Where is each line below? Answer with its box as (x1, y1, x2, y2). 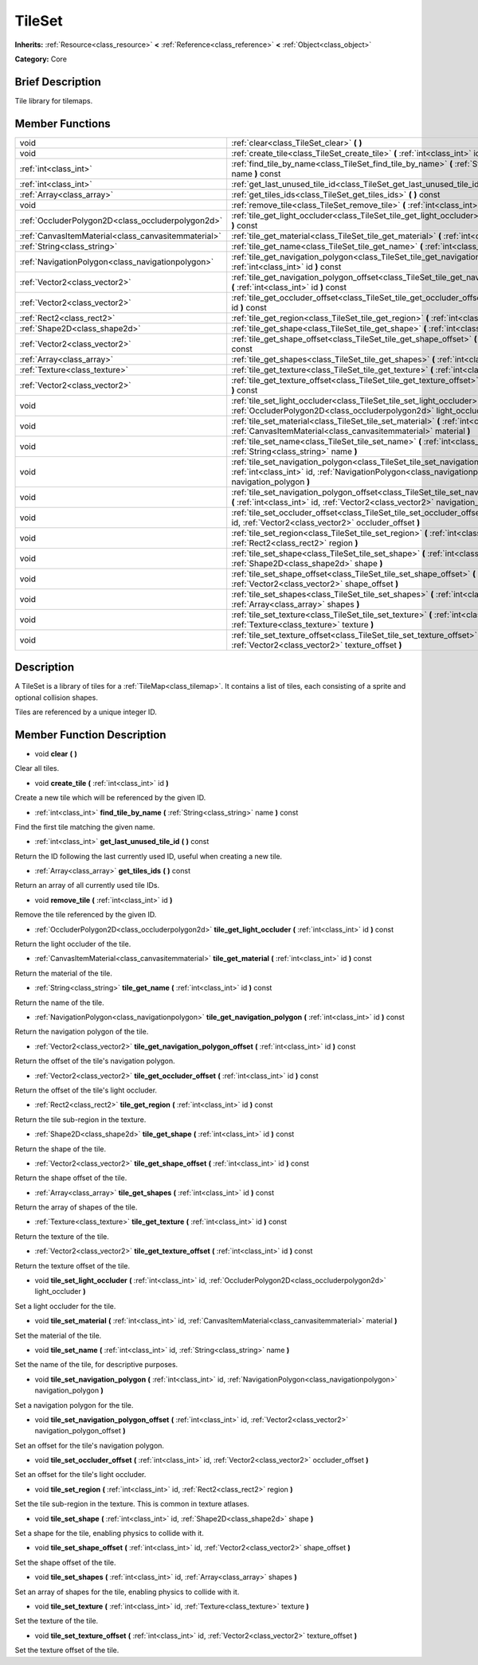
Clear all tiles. (14, 764, 60, 773)
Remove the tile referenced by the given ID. (14, 910, 157, 920)
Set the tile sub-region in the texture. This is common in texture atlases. (14, 1499, 250, 1509)
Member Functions (14, 116, 111, 131)
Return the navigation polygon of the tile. (14, 1027, 149, 1037)
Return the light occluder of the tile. (14, 940, 131, 949)
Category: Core (14, 54, 68, 64)
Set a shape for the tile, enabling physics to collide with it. (14, 1529, 205, 1538)
